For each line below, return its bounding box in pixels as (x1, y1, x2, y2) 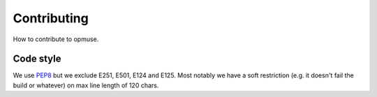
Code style (13, 53, 61, 65)
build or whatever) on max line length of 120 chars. (13, 81, 159, 89)
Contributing (13, 10, 89, 26)
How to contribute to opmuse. (13, 35, 99, 43)
